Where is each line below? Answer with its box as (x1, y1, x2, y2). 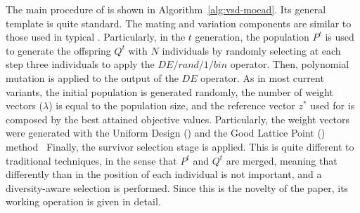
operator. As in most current (200, 70, 324, 85)
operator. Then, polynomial (230, 57, 349, 71)
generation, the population (195, 29, 309, 44)
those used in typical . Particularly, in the (6, 29, 186, 44)
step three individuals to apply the (6, 57, 155, 71)
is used (325, 29, 354, 44)
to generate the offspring (6, 43, 111, 57)
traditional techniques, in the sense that (6, 153, 177, 167)
